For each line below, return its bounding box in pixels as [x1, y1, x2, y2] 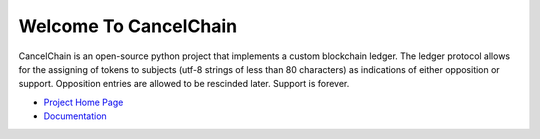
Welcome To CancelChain [18, 15, 238, 37]
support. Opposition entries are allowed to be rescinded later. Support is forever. [18, 78, 350, 90]
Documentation [43, 110, 107, 122]
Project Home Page [43, 96, 124, 108]
